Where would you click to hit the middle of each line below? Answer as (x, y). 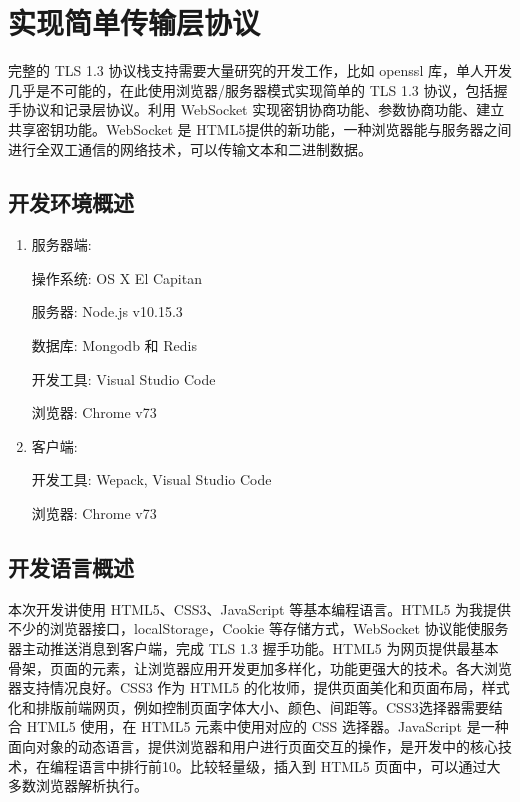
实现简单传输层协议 (134, 22)
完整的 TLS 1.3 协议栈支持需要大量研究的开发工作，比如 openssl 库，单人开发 (260, 70)
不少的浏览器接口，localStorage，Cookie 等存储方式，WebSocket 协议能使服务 (258, 628)
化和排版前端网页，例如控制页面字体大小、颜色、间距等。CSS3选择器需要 (248, 706)
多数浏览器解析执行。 (78, 785)
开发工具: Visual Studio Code (123, 378)
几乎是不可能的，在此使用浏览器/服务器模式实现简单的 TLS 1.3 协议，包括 (251, 89)
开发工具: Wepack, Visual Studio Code (151, 479)
